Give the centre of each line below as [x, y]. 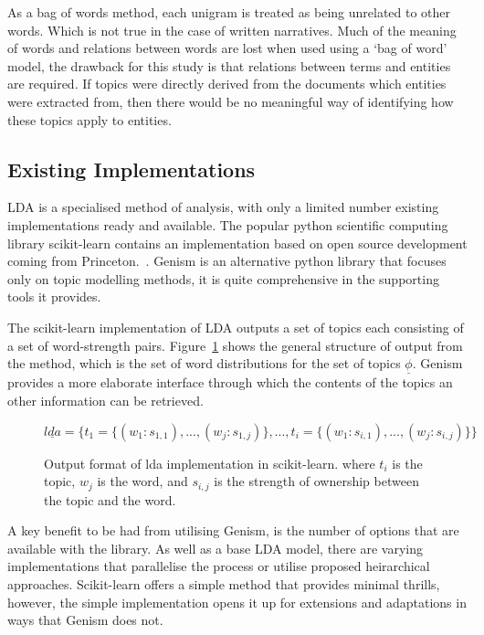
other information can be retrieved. [105, 400]
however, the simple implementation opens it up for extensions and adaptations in [237, 602]
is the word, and [142, 481]
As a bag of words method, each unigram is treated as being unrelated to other [229, 12]
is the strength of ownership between [316, 481]
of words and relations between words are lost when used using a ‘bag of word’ [227, 48]
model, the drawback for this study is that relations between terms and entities [229, 65]
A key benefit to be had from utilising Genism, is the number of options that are [233, 530]
